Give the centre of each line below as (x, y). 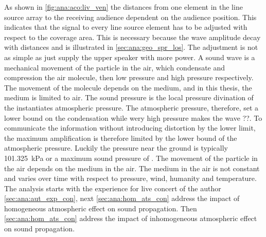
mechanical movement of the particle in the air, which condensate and (115, 67)
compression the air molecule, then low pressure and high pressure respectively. (129, 77)
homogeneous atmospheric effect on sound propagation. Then (101, 208)
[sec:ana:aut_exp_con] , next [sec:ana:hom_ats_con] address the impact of (122, 198)
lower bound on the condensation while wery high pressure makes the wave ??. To (133, 117)
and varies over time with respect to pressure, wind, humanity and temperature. (130, 178)
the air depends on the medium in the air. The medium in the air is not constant (132, 168)
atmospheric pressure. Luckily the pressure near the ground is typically (116, 148)
